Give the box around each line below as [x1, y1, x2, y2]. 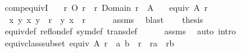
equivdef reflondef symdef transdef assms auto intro [4, 25, 236, 37]
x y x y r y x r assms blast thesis [9, 13, 203, 25]
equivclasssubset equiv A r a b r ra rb [4, 36, 174, 49]
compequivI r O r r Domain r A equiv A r [4, 1, 208, 13]
